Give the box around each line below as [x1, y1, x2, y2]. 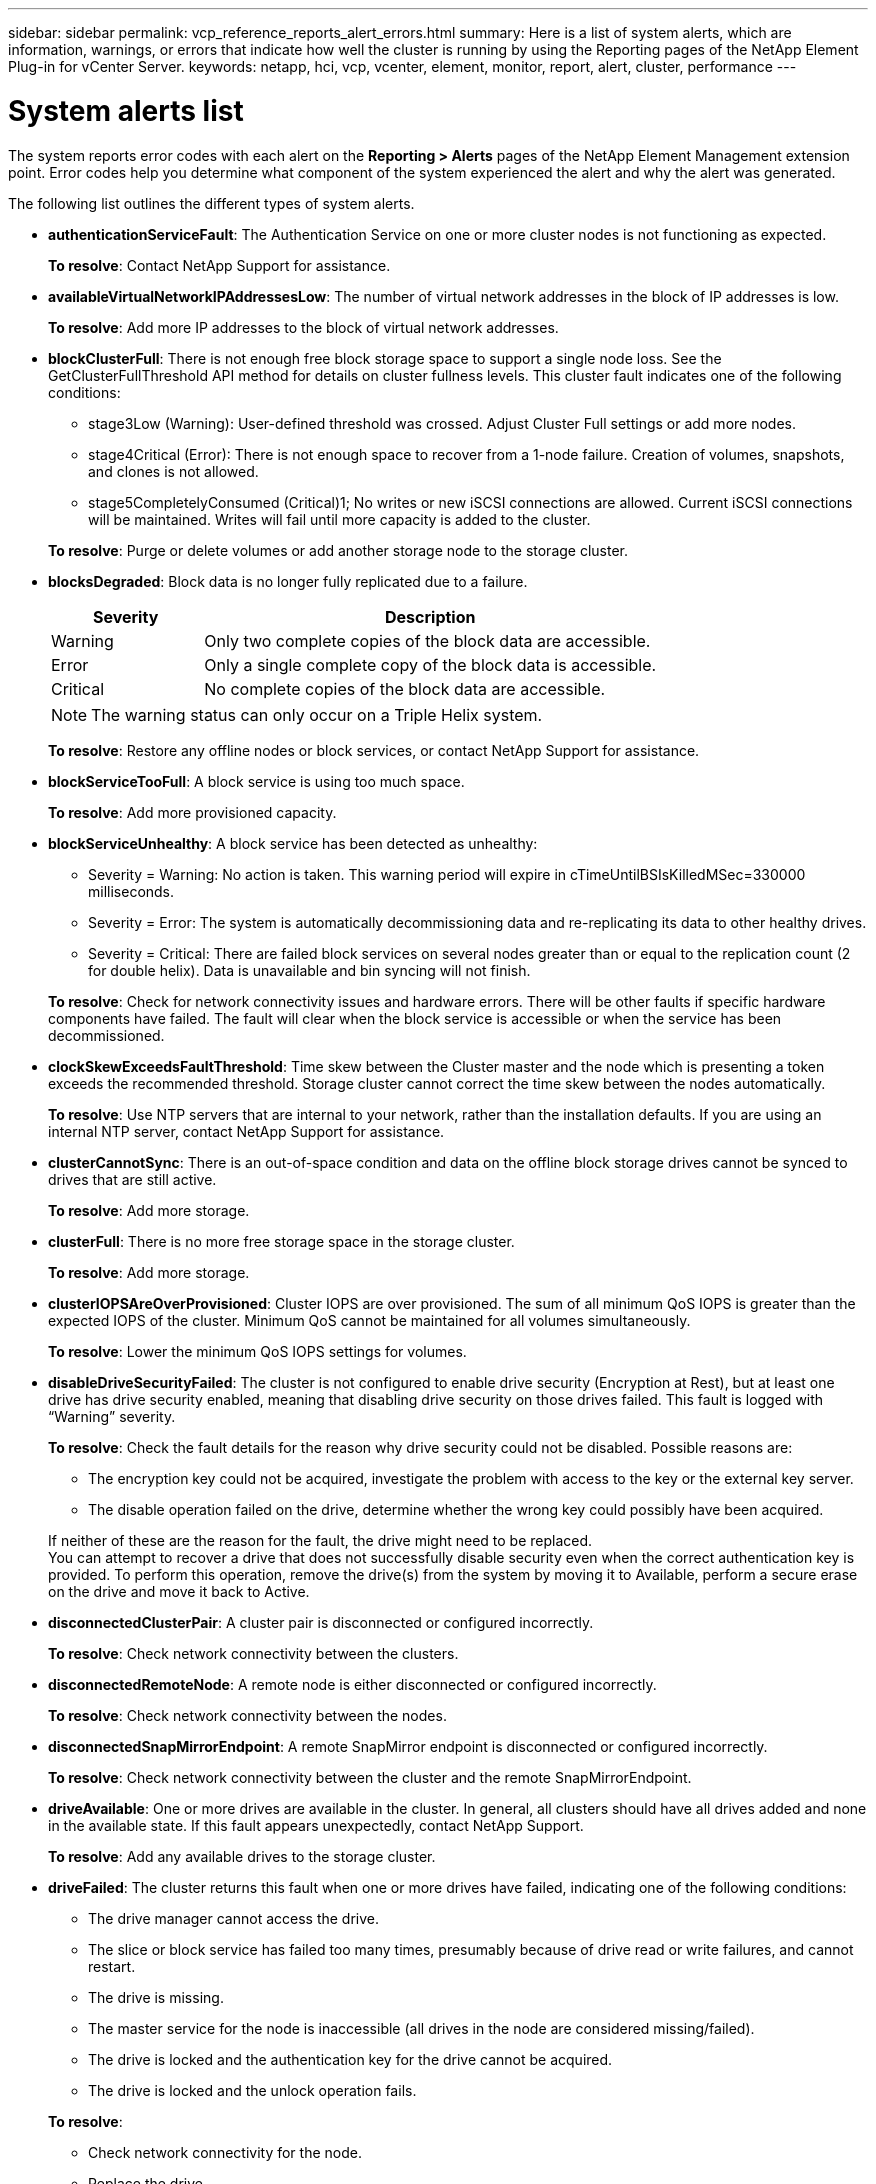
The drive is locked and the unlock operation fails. [88, 2081, 417, 2099]
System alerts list [8, 93, 244, 128]
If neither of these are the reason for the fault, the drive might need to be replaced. [48, 1531, 593, 1549]
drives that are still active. [48, 1170, 217, 1188]
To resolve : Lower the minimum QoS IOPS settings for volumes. [48, 1342, 467, 1360]
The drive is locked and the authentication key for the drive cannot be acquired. [88, 2050, 613, 2068]
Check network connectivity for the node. [88, 2143, 362, 2161]
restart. [88, 1957, 136, 1975]
